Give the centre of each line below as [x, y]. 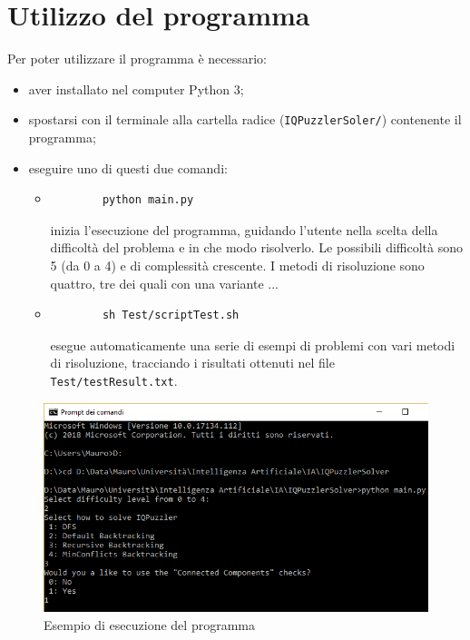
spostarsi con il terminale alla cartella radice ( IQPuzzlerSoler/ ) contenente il [245, 119]
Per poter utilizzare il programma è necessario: [137, 59]
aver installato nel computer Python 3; [136, 89]
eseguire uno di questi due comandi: [128, 167]
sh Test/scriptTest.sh [171, 315]
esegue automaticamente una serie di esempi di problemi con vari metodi [253, 345]
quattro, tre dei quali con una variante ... [164, 283]
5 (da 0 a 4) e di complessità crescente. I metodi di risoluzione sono [237, 265]
